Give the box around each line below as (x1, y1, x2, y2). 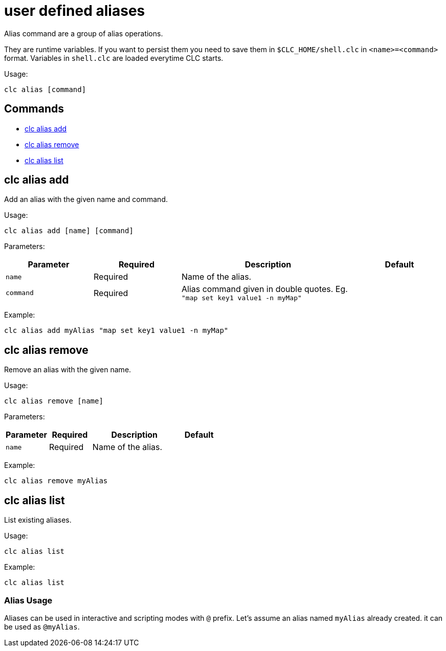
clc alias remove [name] (4, 397, 103, 406)
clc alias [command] (4, 85, 86, 94)
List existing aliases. (4, 515, 72, 525)
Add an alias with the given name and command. (4, 195, 168, 204)
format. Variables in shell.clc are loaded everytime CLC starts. (4, 53, 224, 62)
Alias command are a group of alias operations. (4, 29, 163, 38)
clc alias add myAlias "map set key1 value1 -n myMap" (4, 326, 229, 335)
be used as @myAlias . (4, 622, 80, 631)
